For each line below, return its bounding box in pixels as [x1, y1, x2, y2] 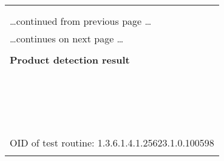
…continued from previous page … [10, 14, 152, 28]
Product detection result [10, 53, 130, 67]
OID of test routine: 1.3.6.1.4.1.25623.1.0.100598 [10, 136, 214, 149]
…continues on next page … [10, 31, 124, 45]
